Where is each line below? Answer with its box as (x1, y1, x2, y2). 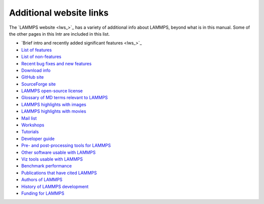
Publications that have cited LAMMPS (21, 170, 97, 176)
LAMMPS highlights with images (21, 102, 87, 107)
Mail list (21, 115, 37, 121)
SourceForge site (21, 81, 56, 87)
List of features (21, 47, 52, 53)
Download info (21, 67, 51, 73)
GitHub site (21, 74, 44, 80)
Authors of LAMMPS (21, 177, 63, 183)
